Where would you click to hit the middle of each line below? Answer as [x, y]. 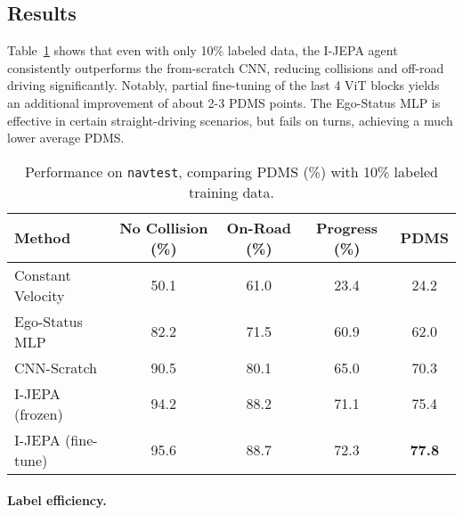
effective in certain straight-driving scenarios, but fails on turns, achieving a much [230, 120]
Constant [43, 274]
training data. [231, 192]
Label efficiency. [57, 500]
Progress [347, 227]
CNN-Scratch [56, 367]
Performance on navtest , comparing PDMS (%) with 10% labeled [231, 171]
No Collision [164, 227]
